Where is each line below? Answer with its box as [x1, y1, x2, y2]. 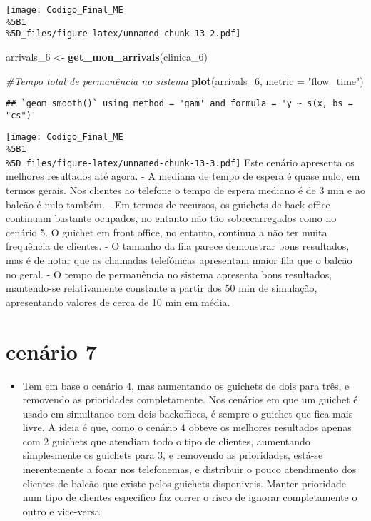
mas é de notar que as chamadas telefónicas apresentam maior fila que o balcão [6, 253, 352, 267]
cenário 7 [6, 336, 97, 365]
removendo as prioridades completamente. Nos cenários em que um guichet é [22, 392, 358, 407]
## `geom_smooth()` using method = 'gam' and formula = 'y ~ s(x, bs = [6, 98, 353, 109]
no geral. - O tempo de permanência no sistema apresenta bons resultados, [6, 266, 332, 281]
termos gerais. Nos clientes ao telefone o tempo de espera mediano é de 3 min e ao [6, 183, 365, 198]
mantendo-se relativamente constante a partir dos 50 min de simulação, [6, 280, 317, 295]
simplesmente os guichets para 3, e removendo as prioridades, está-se [22, 447, 323, 462]
